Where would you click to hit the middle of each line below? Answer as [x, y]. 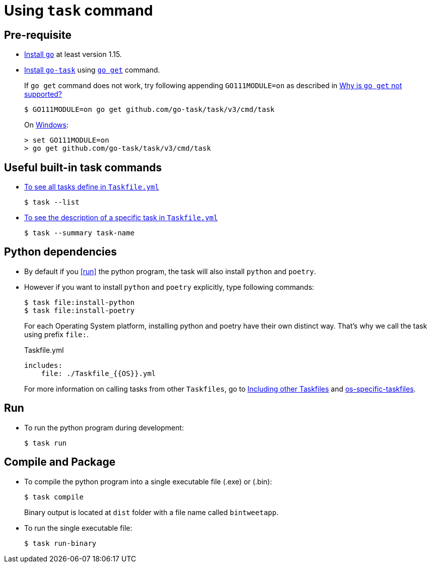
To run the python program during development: [104, 427]
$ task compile [54, 497]
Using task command [79, 11]
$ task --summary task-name [80, 233]
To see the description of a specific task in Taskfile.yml [121, 218]
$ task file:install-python [80, 302]
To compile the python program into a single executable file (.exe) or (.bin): [148, 481]
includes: [43, 365]
